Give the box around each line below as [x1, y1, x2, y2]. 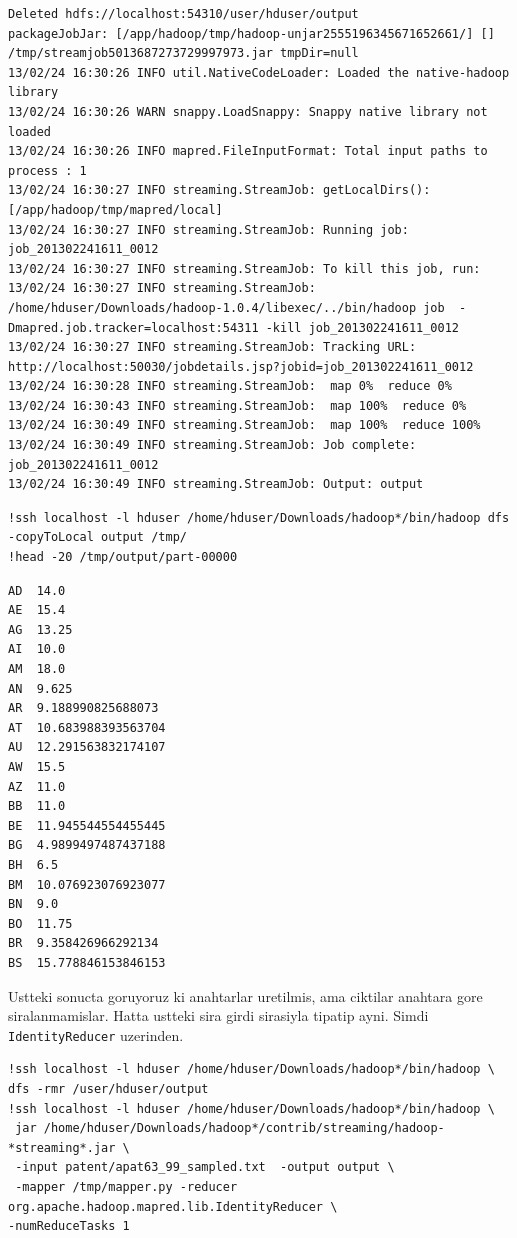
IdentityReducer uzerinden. [8, 1024, 184, 1045]
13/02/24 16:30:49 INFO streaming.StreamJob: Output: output [8, 477, 424, 492]
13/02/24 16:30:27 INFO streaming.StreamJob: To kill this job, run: [8, 261, 481, 276]
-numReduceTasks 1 [8, 1219, 130, 1234]
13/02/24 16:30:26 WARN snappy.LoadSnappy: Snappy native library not [8, 104, 488, 119]
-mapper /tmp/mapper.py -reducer [15, 1179, 238, 1194]
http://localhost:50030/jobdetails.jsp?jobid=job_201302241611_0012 [8, 359, 474, 374]
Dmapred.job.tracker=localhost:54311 [8, 320, 259, 335]
